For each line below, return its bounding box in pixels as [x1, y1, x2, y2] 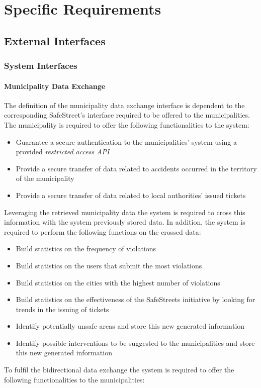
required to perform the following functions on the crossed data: [4, 226, 201, 237]
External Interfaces [4, 33, 106, 48]
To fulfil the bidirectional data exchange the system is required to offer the [4, 364, 234, 375]
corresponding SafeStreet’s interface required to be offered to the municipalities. [4, 110, 250, 120]
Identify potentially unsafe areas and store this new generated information [16, 321, 245, 331]
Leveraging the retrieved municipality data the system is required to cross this [4, 207, 245, 217]
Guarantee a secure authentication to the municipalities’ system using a [16, 136, 237, 147]
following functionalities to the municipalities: [4, 374, 145, 384]
